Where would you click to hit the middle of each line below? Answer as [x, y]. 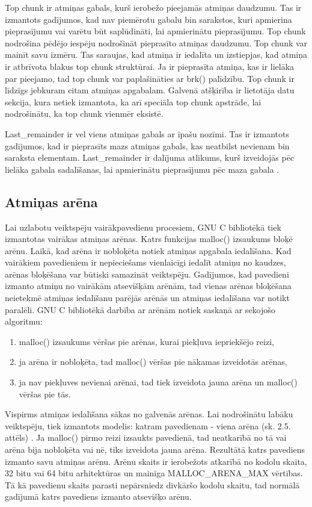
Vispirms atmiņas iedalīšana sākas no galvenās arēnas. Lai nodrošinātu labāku [149, 414]
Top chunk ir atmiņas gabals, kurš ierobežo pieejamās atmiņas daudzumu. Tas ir [153, 7]
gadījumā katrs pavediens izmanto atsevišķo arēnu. [98, 496]
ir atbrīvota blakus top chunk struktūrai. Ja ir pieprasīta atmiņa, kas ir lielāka [150, 66]
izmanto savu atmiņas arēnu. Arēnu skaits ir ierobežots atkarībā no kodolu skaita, [156, 461]
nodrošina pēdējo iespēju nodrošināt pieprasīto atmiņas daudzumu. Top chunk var [156, 42]
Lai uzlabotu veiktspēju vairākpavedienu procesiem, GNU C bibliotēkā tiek [143, 227]
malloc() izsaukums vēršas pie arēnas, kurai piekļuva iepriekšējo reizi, [146, 341]
